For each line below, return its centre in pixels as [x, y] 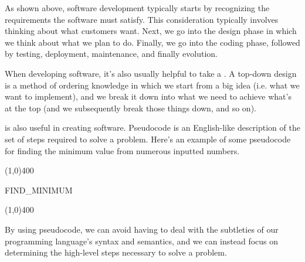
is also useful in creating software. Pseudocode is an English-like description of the [152, 127]
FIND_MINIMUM [39, 190]
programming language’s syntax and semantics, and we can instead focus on [142, 241]
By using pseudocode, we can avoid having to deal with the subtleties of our [142, 229]
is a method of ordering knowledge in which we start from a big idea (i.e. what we [152, 85]
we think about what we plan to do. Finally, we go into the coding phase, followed [152, 42]
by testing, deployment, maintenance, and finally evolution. [111, 54]
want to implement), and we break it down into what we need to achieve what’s [148, 96]
